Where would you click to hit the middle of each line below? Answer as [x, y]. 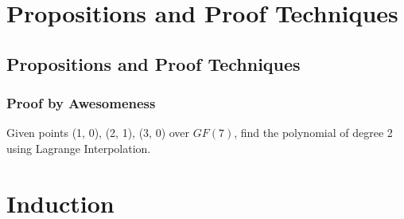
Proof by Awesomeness [81, 103]
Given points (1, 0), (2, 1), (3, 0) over [98, 133]
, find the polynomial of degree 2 [313, 133]
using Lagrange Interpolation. [79, 148]
